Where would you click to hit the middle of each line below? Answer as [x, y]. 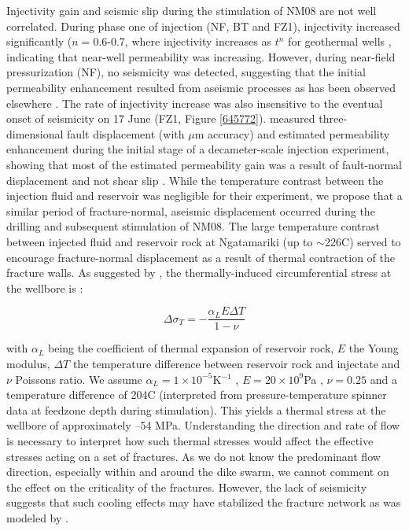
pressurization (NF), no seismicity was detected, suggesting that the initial [186, 72]
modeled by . [37, 517]
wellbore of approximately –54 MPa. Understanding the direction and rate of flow [203, 425]
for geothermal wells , [340, 41]
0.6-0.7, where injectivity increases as [182, 41]
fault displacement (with [126, 133]
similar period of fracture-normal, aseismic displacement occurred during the [191, 210]
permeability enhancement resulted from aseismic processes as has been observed [201, 87]
